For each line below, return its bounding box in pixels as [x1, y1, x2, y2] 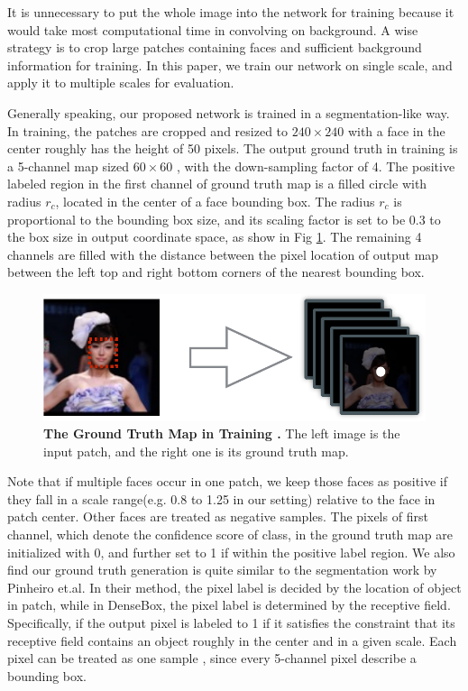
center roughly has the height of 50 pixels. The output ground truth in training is [7, 139, 458, 158]
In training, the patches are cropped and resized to [7, 121, 289, 140]
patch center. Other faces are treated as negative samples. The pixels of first [7, 507, 428, 526]
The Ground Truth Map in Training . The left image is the [43, 424, 400, 443]
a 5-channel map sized [7, 156, 130, 175]
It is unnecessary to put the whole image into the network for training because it [7, 3, 454, 21]
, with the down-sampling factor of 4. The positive [176, 156, 455, 175]
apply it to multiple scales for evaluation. [7, 73, 234, 92]
